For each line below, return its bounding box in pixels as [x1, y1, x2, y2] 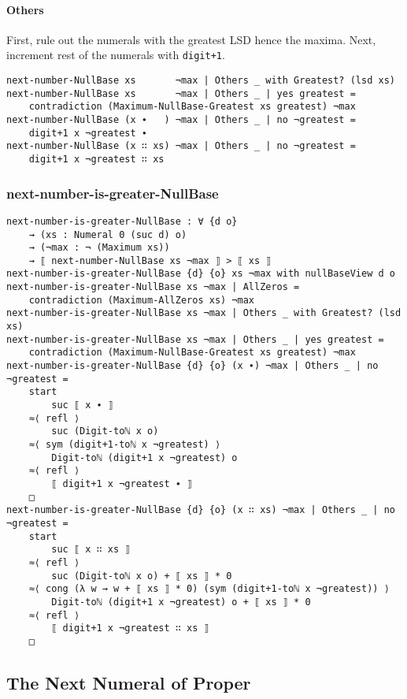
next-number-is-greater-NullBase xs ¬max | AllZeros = [6, 281, 300, 293]
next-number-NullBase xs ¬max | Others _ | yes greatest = [6, 87, 356, 99]
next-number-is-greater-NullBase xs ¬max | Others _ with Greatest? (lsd [6, 307, 401, 319]
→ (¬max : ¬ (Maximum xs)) [28, 242, 170, 254]
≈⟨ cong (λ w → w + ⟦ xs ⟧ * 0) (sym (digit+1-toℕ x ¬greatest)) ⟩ [28, 583, 390, 595]
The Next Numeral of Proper [6, 670, 251, 694]
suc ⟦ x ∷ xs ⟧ [51, 544, 131, 556]
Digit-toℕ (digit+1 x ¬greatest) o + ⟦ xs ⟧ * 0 [51, 596, 311, 608]
